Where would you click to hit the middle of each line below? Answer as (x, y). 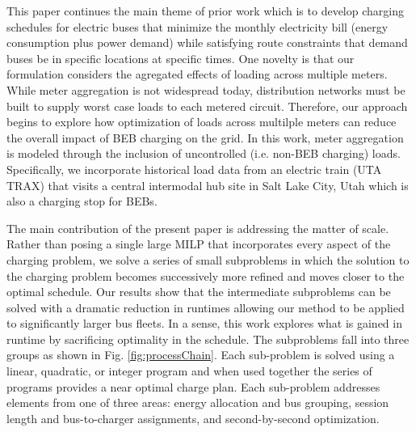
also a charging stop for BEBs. (82, 201)
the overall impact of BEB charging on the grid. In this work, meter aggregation (205, 137)
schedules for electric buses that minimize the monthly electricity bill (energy (197, 26)
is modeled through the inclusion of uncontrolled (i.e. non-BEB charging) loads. (204, 153)
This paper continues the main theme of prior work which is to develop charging (205, 11)
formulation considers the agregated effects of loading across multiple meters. (197, 74)
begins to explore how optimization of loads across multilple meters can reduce (202, 122)
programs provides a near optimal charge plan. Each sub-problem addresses (193, 386)
